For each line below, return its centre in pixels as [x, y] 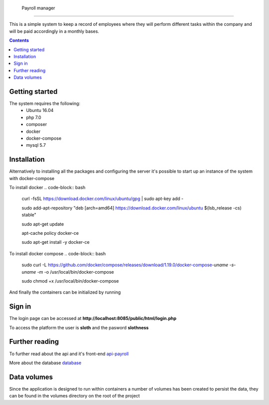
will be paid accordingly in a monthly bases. [54, 31]
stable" [29, 215]
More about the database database [45, 363]
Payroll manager [38, 8]
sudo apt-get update [43, 224]
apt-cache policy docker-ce [50, 233]
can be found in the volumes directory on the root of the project [74, 396]
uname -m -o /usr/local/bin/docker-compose [68, 272]
